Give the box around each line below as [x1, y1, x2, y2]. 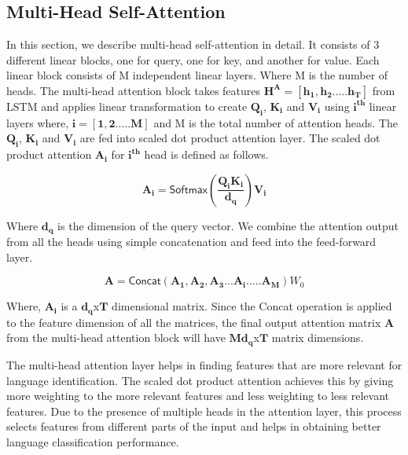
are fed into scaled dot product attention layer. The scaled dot [79, 130, 380, 146]
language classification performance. [6, 433, 179, 449]
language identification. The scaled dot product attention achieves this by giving [6, 372, 394, 388]
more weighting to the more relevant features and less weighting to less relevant [6, 387, 390, 404]
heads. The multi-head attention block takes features [6, 82, 261, 98]
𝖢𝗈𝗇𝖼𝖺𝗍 [128, 276, 161, 288]
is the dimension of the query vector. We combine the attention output [57, 217, 399, 233]
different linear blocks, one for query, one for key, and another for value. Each [6, 51, 380, 68]
